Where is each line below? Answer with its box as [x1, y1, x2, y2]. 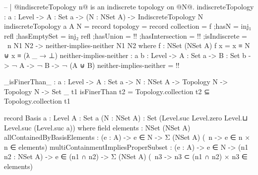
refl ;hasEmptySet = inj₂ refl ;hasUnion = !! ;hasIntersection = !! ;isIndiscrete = [4, 30, 247, 41]
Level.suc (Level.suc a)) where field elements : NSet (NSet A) [4, 122, 191, 132]
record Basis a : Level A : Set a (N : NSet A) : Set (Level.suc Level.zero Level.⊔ [4, 112, 248, 122]
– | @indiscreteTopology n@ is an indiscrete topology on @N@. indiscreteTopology [4, 1, 254, 11]
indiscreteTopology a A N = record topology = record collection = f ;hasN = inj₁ [4, 21, 252, 31]
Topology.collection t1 [4, 96, 70, 106]
